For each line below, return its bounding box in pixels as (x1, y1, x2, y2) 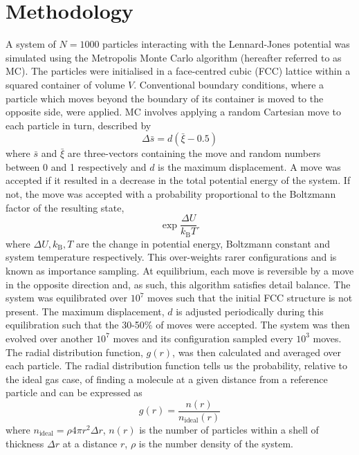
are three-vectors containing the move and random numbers (67, 146, 321, 160)
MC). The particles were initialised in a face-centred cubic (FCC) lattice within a (6, 64, 351, 78)
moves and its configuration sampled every (113, 331, 293, 345)
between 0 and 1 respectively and (6, 159, 147, 174)
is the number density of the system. (138, 436, 293, 450)
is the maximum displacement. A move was (158, 159, 341, 174)
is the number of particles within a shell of (139, 422, 319, 436)
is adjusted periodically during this (176, 304, 324, 318)
